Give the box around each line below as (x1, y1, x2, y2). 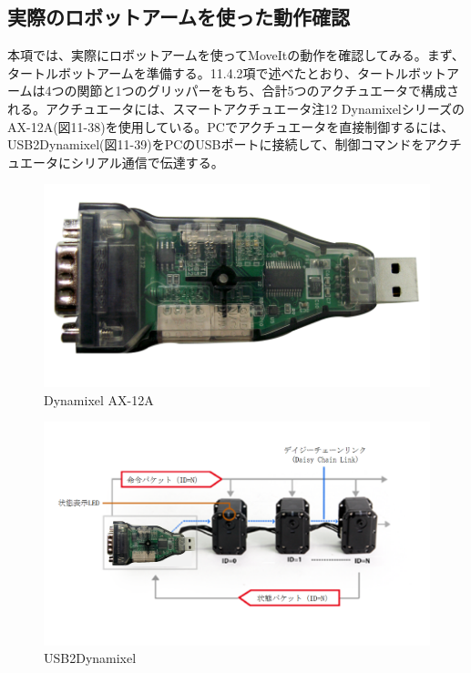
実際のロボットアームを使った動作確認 (7, 3, 351, 31)
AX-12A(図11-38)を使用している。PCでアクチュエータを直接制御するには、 (7, 117, 455, 136)
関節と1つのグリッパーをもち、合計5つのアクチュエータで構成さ (77, 81, 459, 100)
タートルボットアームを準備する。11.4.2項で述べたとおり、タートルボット (7, 63, 446, 82)
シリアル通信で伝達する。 (70, 152, 224, 171)
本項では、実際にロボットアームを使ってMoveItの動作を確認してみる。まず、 (7, 46, 465, 65)
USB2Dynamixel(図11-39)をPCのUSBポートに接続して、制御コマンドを (7, 135, 425, 154)
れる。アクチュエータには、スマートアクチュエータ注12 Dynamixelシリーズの (7, 98, 466, 117)
